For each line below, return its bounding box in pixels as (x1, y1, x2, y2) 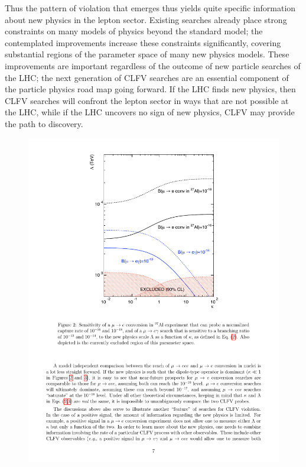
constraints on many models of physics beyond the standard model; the (5, 25, 263, 37)
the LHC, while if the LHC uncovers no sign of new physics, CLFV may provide (5, 106, 295, 118)
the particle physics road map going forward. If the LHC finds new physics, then (5, 83, 296, 95)
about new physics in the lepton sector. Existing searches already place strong (5, 13, 287, 25)
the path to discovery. (5, 117, 83, 129)
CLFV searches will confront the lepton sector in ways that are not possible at (5, 94, 289, 106)
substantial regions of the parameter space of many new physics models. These (5, 48, 289, 60)
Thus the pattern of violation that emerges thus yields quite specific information (5, 2, 296, 14)
